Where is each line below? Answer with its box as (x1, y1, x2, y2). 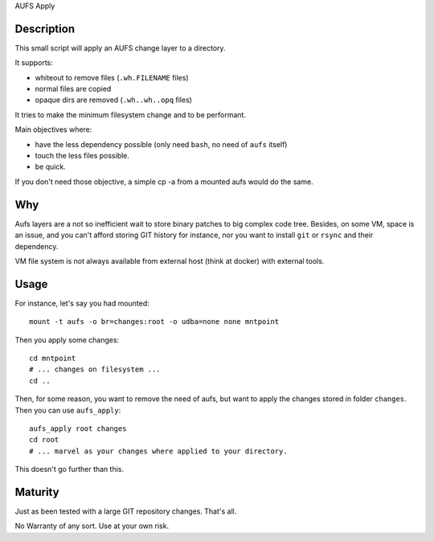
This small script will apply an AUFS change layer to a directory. (14, 43, 226, 52)
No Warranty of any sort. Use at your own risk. (14, 521, 169, 531)
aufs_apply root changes (29, 424, 127, 433)
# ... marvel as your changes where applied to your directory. (29, 446, 289, 456)
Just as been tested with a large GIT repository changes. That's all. (14, 506, 237, 516)
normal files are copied (35, 84, 112, 94)
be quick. (35, 162, 66, 172)
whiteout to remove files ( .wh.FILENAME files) (35, 72, 189, 82)
